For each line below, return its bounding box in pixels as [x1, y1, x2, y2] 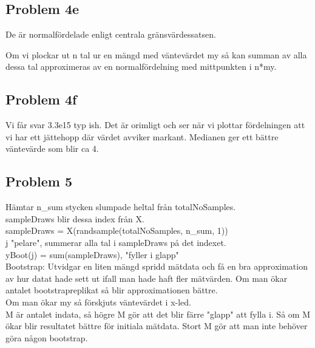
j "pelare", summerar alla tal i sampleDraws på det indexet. [5, 236, 226, 248]
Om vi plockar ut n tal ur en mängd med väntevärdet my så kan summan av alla [5, 48, 307, 61]
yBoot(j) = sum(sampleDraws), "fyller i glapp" [5, 248, 179, 261]
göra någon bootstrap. [5, 331, 88, 344]
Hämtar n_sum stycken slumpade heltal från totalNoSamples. [5, 200, 236, 213]
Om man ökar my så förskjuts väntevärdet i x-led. [5, 295, 191, 308]
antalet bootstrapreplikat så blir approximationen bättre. [5, 284, 218, 296]
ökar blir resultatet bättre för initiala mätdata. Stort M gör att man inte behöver [5, 319, 308, 332]
